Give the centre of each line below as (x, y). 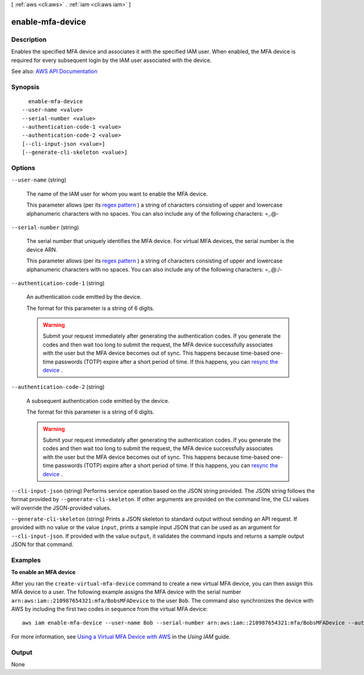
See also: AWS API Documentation (54, 71)
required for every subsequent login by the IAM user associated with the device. (112, 60)
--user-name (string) (39, 180)
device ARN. (42, 250)
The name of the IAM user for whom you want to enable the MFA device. (117, 194)
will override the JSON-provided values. (61, 508)
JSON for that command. (42, 544)
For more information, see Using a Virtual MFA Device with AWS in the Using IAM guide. (121, 636)
